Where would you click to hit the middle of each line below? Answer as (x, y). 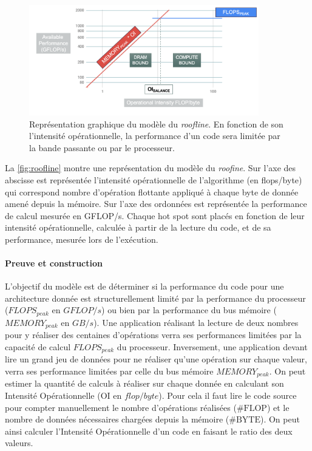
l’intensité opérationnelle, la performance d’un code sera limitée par (155, 136)
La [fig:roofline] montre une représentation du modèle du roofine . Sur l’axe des (151, 168)
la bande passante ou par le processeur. (102, 147)
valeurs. (19, 443)
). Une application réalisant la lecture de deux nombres (196, 322)
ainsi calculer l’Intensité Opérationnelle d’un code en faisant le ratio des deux (149, 431)
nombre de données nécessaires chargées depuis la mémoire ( (117, 419)
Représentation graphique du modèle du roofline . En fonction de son (156, 124)
